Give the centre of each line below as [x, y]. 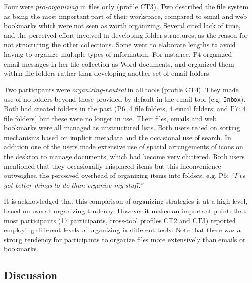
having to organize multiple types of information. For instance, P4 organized [118, 54]
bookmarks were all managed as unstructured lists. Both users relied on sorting [122, 128]
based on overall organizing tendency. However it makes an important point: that [125, 210]
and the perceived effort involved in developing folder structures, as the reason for [126, 35]
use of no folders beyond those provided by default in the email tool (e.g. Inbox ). [125, 99]
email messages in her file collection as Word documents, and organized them [119, 63]
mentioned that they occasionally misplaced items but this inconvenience [113, 166]
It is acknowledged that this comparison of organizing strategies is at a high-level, [126, 201]
